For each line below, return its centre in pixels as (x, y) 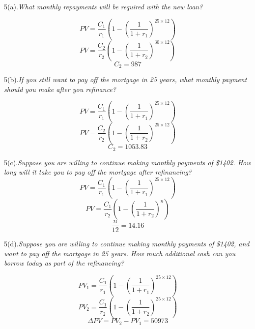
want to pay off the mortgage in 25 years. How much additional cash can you (120, 253)
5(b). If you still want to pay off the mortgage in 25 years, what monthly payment (126, 79)
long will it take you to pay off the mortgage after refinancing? (98, 172)
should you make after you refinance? (60, 89)
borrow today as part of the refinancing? (64, 263)
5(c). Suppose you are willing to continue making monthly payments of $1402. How (127, 162)
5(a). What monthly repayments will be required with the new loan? (103, 6)
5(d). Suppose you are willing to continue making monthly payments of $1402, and (127, 244)
